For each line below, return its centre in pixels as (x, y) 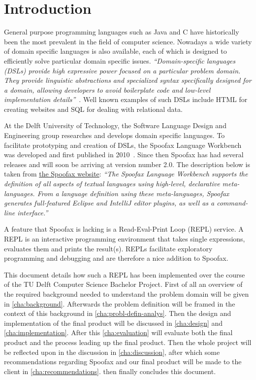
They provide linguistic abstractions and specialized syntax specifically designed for (128, 80)
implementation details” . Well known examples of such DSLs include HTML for (126, 99)
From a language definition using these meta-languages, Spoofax (133, 193)
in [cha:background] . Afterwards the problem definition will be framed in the (120, 303)
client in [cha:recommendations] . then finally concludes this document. (110, 371)
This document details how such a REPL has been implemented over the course (125, 274)
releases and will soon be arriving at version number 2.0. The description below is (127, 164)
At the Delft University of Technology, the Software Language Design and (115, 125)
